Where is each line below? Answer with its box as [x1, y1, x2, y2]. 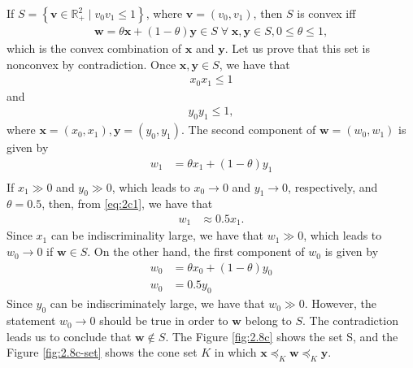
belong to [245, 312, 292, 329]
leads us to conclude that [7, 327, 132, 344]
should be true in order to [99, 312, 228, 329]
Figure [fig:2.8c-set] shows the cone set [7, 344, 198, 361]
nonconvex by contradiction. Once [7, 55, 176, 72]
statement [7, 312, 56, 329]
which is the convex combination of [7, 40, 182, 57]
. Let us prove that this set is [224, 40, 370, 57]
